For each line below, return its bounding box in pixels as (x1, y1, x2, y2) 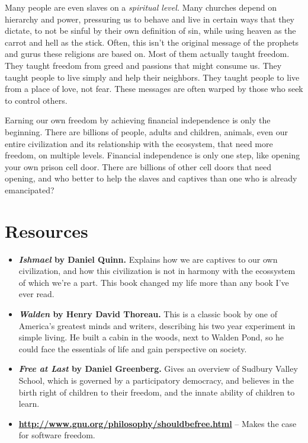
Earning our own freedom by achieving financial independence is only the (5, 114, 271, 126)
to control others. (5, 94, 68, 106)
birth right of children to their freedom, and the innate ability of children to (18, 385, 295, 398)
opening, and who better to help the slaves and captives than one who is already (5, 172, 297, 184)
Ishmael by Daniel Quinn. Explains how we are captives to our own (18, 253, 278, 265)
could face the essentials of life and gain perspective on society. (18, 342, 247, 355)
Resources (5, 218, 88, 243)
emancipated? (5, 183, 54, 196)
